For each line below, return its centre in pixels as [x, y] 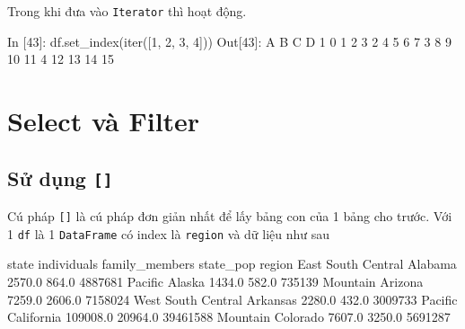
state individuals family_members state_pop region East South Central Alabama [232, 264]
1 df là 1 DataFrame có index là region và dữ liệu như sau [169, 233]
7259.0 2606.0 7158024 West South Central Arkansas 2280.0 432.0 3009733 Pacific [232, 299]
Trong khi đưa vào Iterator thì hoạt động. [127, 11]
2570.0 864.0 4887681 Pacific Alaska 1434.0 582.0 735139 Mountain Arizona [215, 281]
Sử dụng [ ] [60, 178]
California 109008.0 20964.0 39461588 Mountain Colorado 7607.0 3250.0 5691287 [229, 317]
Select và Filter [104, 121]
